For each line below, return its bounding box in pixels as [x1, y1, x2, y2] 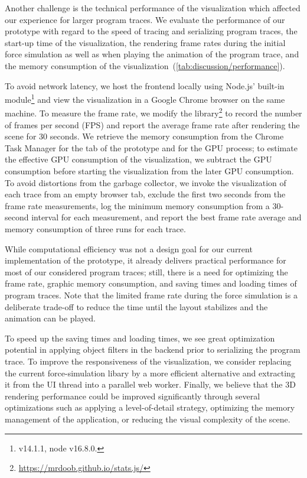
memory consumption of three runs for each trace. [5, 223, 186, 235]
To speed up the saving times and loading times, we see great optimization [5, 331, 275, 344]
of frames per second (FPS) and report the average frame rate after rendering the [5, 118, 300, 131]
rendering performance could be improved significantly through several [5, 389, 260, 402]
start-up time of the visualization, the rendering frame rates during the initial [5, 36, 286, 48]
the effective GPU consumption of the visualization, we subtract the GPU [5, 153, 272, 165]
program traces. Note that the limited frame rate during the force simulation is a [5, 288, 298, 301]
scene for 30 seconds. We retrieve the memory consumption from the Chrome [5, 130, 284, 142]
